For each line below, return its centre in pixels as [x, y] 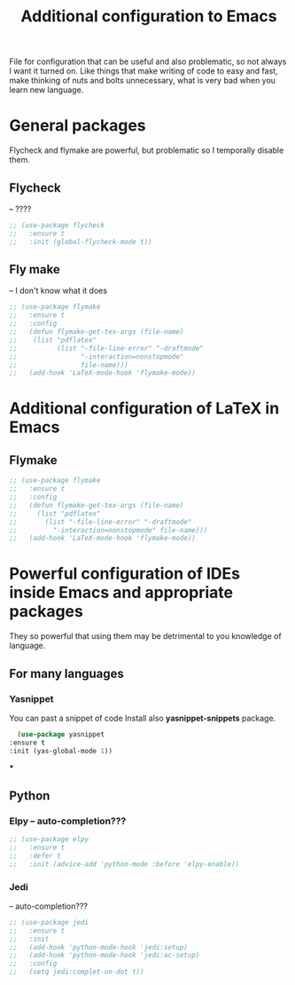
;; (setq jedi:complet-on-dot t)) [77, 972]
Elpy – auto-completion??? [68, 821]
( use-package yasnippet [61, 734]
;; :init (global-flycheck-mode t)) [81, 241]
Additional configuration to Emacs [149, 16]
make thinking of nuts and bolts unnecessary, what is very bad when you [143, 81]
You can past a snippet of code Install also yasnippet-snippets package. [143, 718]
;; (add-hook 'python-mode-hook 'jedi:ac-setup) [105, 956]
